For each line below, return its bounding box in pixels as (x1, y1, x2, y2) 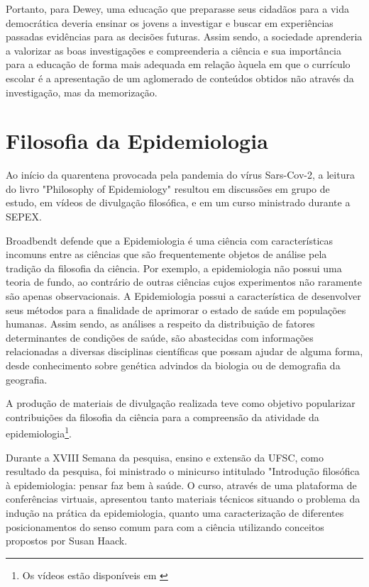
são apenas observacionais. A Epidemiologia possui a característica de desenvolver (6, 289, 361, 303)
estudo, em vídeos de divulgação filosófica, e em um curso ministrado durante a (6, 195, 351, 210)
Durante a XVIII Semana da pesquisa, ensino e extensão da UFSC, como (6, 449, 324, 464)
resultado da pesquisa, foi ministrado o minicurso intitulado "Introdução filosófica (6, 464, 360, 479)
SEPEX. (6, 209, 42, 224)
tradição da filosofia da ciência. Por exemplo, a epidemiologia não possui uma (6, 260, 342, 275)
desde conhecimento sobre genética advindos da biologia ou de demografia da (6, 358, 341, 372)
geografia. (6, 371, 48, 386)
